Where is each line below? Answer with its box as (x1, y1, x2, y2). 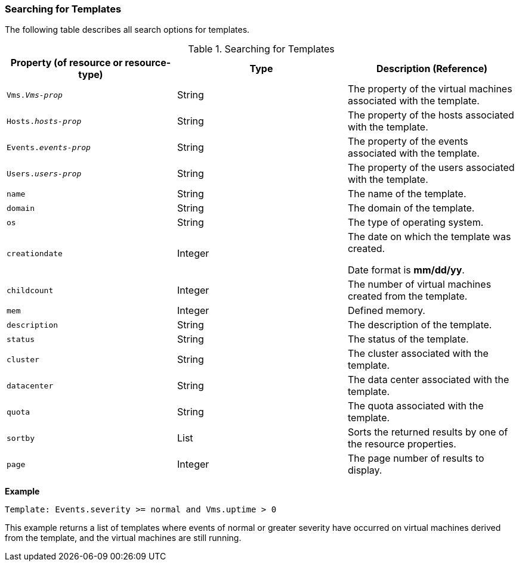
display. (347, 464, 382, 477)
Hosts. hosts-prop (7, 116, 82, 126)
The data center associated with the (347, 374, 509, 386)
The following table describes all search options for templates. (5, 24, 250, 35)
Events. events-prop (7, 142, 91, 152)
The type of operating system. (347, 216, 484, 229)
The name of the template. (347, 188, 467, 200)
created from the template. (347, 290, 468, 303)
